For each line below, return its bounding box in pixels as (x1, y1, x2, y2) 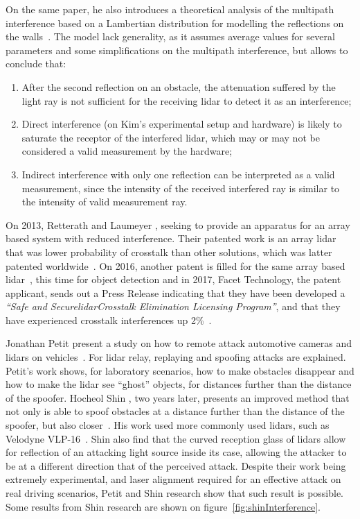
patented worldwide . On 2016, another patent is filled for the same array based (6, 258, 345, 273)
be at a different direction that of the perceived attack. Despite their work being (6, 458, 346, 473)
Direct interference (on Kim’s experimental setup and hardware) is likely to (21, 117, 342, 131)
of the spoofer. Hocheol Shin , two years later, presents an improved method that (6, 390, 350, 405)
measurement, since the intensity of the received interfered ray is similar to (21, 180, 340, 195)
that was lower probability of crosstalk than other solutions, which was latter (6, 244, 332, 259)
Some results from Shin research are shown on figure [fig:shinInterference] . (6, 499, 321, 513)
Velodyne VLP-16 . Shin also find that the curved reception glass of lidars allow (6, 431, 346, 445)
